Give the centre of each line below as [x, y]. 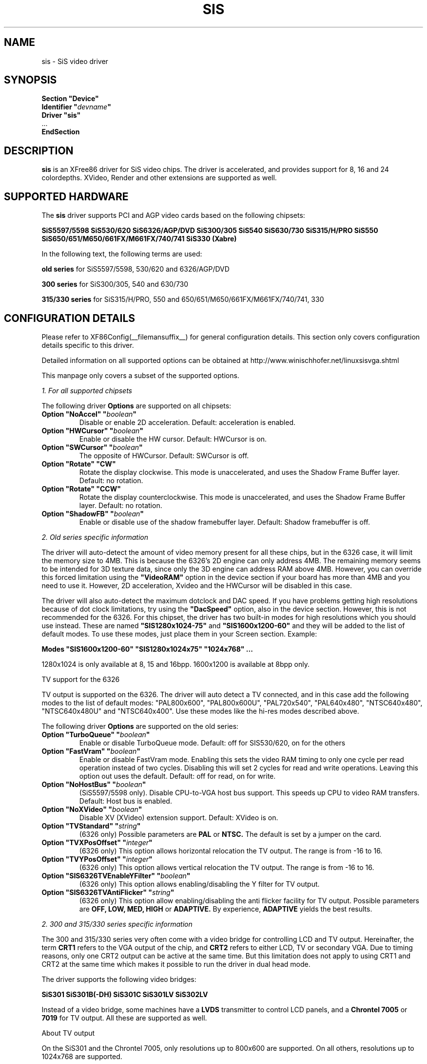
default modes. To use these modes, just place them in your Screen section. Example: [179, 634]
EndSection [61, 132]
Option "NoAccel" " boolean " [89, 414]
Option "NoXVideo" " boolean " [92, 809]
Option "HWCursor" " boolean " [93, 430]
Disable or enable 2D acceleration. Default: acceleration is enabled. [187, 422]
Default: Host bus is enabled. [126, 801]
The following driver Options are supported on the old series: [140, 726]
